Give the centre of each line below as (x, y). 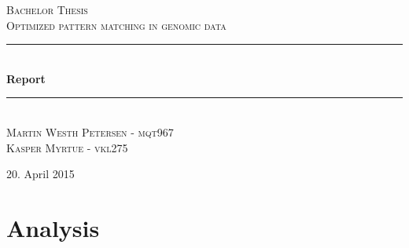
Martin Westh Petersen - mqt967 (90, 131)
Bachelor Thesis (47, 9)
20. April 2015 (41, 174)
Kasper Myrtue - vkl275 (67, 147)
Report (26, 78)
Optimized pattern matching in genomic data (116, 25)
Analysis (53, 227)
